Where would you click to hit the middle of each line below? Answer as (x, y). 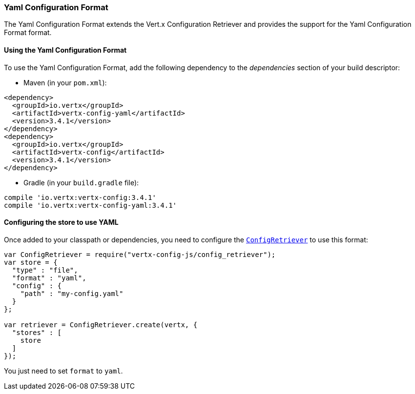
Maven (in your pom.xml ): (65, 82)
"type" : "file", (45, 270)
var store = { (31, 262)
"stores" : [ (37, 332)
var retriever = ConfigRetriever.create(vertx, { (101, 325)
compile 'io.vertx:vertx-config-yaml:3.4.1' (91, 205)
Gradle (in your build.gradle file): (81, 182)
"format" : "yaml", (49, 278)
